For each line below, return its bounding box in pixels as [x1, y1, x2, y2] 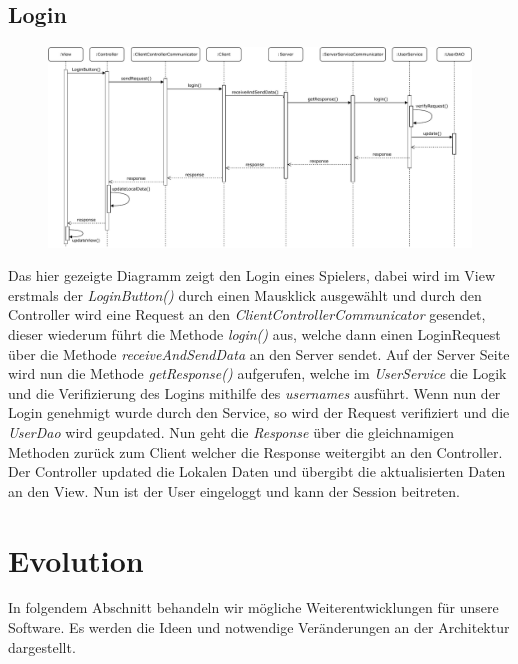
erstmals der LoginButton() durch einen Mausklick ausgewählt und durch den [8, 284, 482, 305]
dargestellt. [8, 636, 76, 657]
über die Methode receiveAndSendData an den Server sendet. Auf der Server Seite [8, 343, 510, 364]
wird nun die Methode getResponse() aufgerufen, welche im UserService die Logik [8, 363, 507, 384]
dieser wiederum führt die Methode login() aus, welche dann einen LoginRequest [8, 323, 501, 344]
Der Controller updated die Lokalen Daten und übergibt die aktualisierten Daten [8, 461, 506, 482]
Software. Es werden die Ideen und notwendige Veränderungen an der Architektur [8, 617, 510, 638]
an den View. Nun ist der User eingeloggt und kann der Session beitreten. [8, 480, 460, 501]
